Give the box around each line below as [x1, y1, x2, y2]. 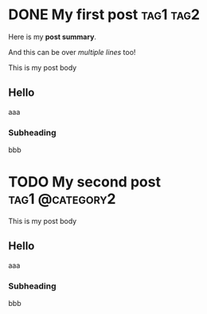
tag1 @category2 [8, 190, 116, 208]
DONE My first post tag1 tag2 [8, 6, 201, 24]
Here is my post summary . [8, 32, 97, 41]
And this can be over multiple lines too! [8, 47, 136, 57]
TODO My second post [8, 173, 162, 191]
